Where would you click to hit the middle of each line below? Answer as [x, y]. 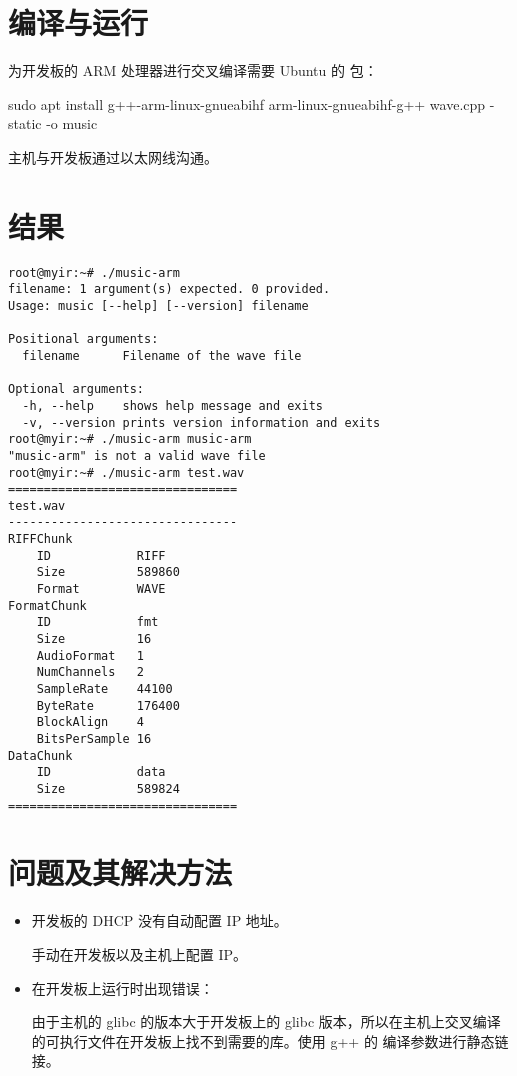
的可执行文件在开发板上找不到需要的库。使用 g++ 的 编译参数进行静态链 [270, 1040]
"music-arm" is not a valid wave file [137, 455]
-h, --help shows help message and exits [172, 405]
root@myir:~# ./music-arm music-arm [130, 439]
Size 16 [94, 639]
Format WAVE [101, 589]
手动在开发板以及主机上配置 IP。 [139, 954]
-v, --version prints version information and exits [201, 422]
